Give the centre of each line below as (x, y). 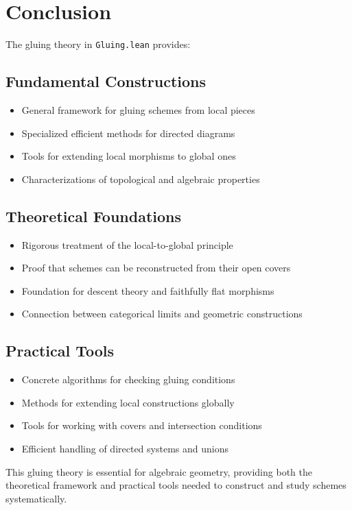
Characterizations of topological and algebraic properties (141, 179)
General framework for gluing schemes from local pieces (138, 109)
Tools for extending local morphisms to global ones (129, 156)
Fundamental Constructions (106, 81)
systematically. (36, 498)
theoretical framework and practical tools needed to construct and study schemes (176, 485)
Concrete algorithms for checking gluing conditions (128, 379)
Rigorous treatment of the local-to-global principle (127, 244)
